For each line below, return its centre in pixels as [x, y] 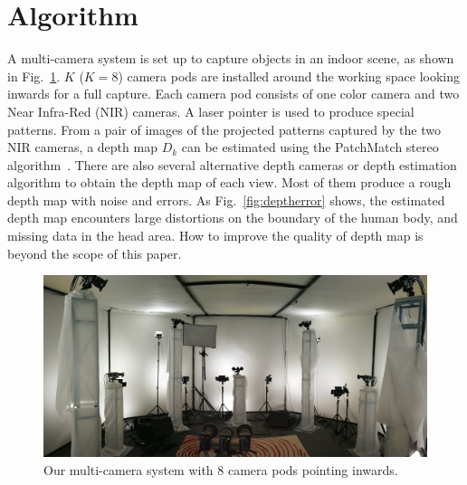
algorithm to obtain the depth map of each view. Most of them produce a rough [229, 182]
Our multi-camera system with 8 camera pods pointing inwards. [221, 469]
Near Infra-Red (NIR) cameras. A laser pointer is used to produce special [211, 111]
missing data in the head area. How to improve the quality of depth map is [215, 236]
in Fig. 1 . [34, 76]
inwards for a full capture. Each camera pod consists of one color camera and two [233, 94]
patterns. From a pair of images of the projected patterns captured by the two [224, 129]
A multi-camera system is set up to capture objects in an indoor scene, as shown [231, 58]
